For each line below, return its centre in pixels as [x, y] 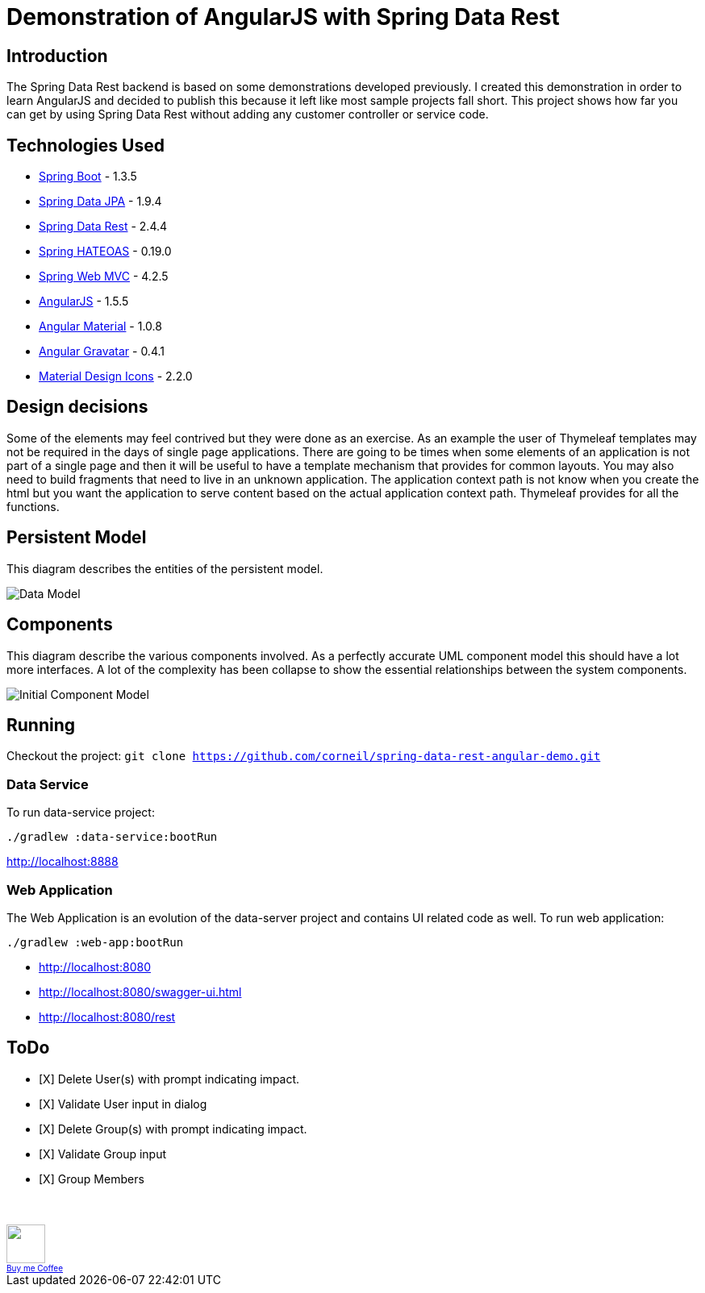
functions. [33, 506]
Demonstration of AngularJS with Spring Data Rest [283, 17]
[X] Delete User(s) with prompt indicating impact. [169, 1079]
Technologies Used [86, 145]
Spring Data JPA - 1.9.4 [100, 202]
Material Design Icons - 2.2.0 [116, 376]
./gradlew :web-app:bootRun [95, 942]
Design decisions [77, 407]
